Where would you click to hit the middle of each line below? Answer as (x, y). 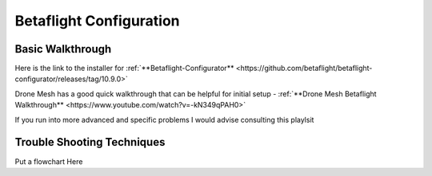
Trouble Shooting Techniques (90, 142)
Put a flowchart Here (49, 161)
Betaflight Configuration (97, 21)
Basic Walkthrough (63, 49)
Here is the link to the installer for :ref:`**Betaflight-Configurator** (124, 68)
